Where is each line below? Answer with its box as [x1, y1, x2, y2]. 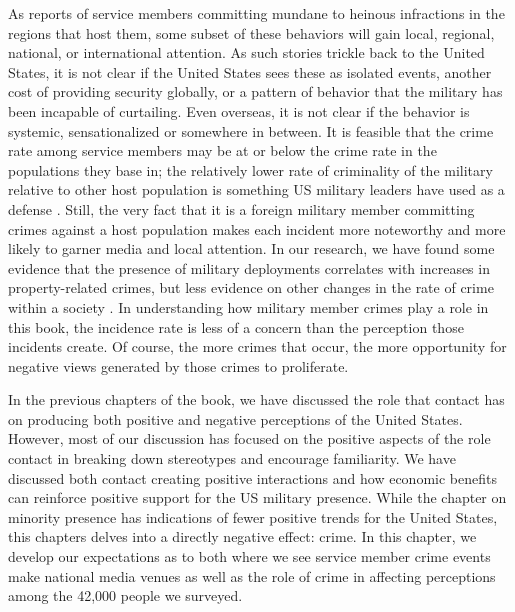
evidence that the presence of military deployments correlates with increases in [8, 257, 490, 278]
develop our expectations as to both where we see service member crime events [8, 546, 491, 567]
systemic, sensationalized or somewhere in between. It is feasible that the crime [8, 120, 494, 141]
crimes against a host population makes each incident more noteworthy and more [8, 218, 506, 239]
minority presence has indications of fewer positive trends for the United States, [8, 506, 498, 527]
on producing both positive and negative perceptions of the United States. [8, 408, 463, 429]
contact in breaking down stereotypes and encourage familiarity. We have [8, 448, 456, 469]
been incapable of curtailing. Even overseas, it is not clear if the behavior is [8, 100, 470, 121]
